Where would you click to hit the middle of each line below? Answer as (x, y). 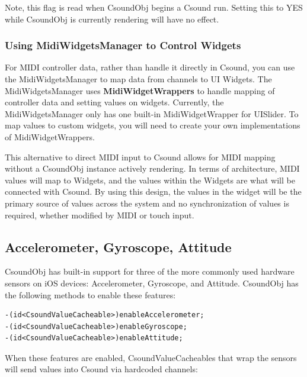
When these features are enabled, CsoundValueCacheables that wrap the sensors (151, 357)
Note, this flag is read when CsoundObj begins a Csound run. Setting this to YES (154, 7)
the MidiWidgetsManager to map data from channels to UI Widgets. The (138, 79)
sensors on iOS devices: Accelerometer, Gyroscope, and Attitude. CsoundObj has (152, 283)
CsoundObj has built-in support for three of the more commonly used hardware (150, 271)
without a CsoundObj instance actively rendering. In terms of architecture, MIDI (152, 168)
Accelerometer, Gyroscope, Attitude (118, 246)
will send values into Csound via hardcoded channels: (101, 369)
